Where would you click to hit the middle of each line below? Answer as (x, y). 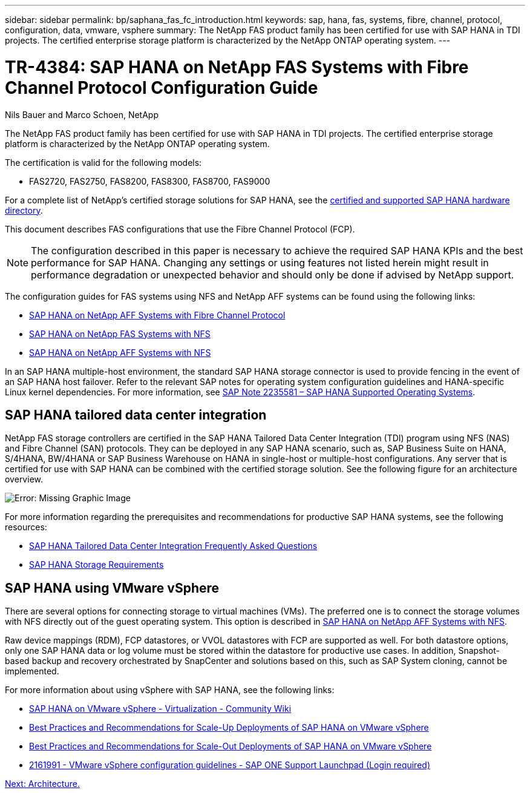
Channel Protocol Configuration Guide (162, 87)
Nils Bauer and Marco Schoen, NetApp (82, 114)
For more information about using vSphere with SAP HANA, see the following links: (170, 690)
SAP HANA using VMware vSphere (112, 588)
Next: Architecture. (42, 784)
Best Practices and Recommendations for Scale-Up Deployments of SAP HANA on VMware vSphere (229, 728)
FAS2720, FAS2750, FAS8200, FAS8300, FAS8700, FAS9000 (150, 181)
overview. (24, 479)
